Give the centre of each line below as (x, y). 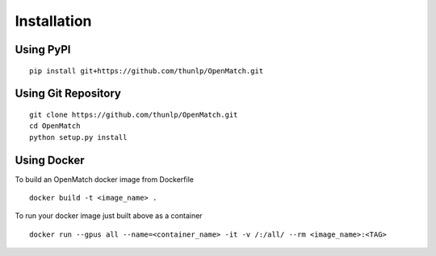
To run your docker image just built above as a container (109, 216)
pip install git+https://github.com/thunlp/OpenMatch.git (147, 71)
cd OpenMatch (55, 126)
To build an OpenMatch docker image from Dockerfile (104, 179)
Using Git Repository (68, 94)
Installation (53, 21)
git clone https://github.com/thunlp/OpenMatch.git (134, 114)
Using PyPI (43, 50)
